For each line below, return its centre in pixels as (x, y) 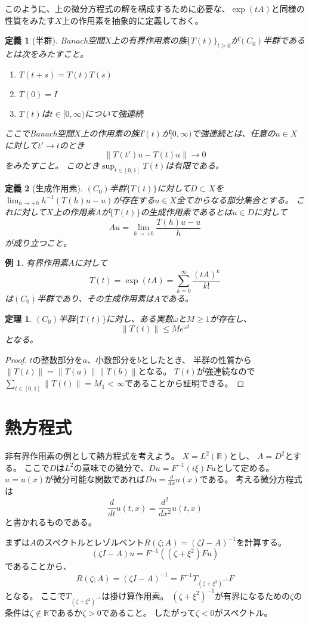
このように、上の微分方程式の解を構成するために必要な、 (118, 8)
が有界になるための (253, 595)
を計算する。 (261, 542)
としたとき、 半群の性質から (196, 359)
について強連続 (114, 113)
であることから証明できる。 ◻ (184, 383)
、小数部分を (112, 359)
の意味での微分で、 (111, 467)
